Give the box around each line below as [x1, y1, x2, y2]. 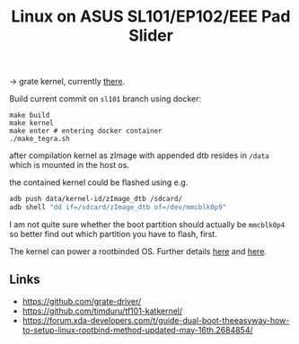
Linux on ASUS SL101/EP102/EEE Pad [11, 6, 291, 27]
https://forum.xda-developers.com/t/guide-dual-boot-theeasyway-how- [22, 314, 290, 325]
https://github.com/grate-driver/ [22, 295, 142, 306]
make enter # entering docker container [9, 127, 163, 136]
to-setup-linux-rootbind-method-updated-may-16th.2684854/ [22, 324, 253, 335]
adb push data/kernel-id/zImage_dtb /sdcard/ [9, 195, 182, 204]
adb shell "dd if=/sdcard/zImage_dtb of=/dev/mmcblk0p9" [9, 203, 227, 212]
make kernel [9, 119, 54, 128]
